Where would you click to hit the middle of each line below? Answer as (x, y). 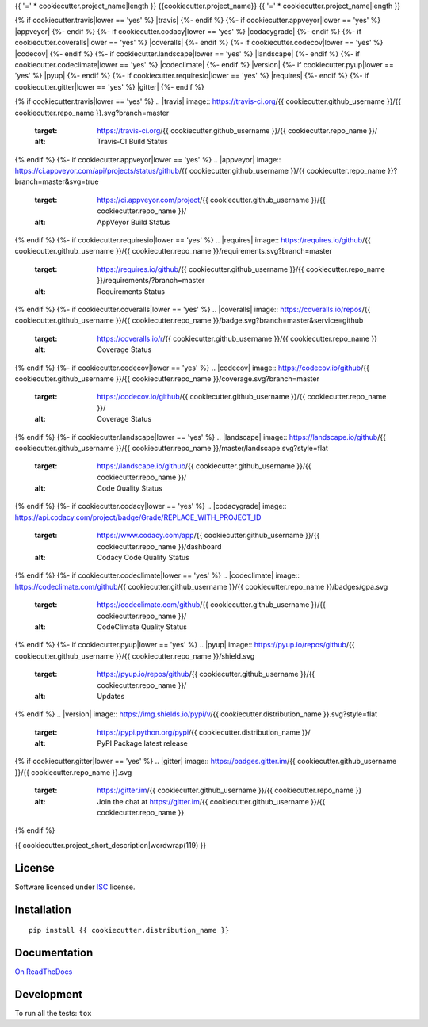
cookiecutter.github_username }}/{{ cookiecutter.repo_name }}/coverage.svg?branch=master (167, 378)
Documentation (54, 952)
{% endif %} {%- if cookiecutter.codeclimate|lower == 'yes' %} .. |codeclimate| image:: (157, 575)
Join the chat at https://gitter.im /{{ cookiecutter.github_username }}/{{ (211, 801)
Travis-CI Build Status (132, 142)
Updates (111, 696)
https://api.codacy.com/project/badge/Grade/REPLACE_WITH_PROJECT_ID (138, 517)
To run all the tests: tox (53, 1013)
